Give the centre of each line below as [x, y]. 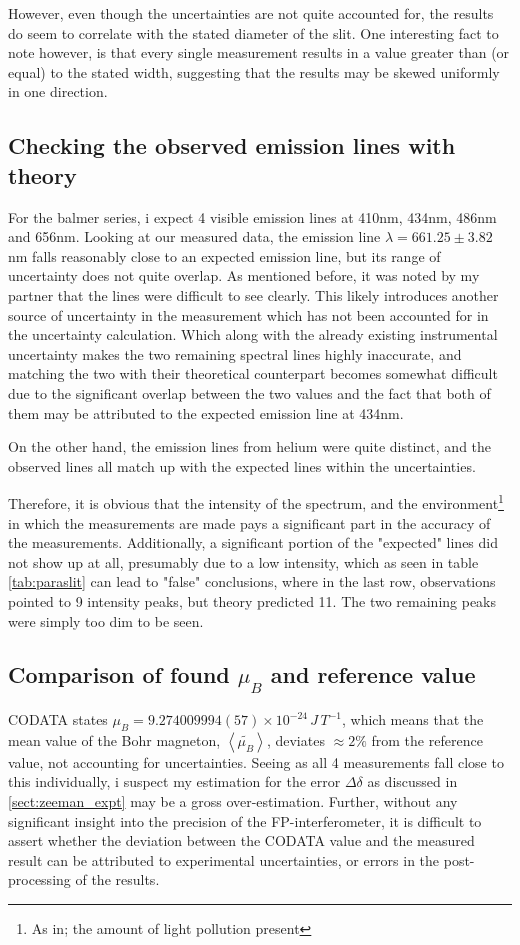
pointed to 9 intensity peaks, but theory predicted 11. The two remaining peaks [252, 600]
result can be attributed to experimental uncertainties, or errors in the [224, 859]
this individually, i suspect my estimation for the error [174, 781]
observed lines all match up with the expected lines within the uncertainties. [242, 465]
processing [39, 879]
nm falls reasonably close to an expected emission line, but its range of [224, 255]
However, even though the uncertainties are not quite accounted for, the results [251, 13]
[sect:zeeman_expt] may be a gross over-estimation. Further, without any [233, 801]
